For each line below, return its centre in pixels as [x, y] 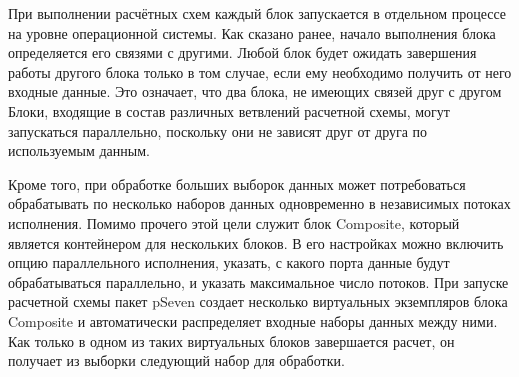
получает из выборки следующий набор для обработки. [176, 360]
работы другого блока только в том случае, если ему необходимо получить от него [260, 71]
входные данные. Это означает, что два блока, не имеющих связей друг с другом [255, 91]
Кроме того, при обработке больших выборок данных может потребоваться [237, 183]
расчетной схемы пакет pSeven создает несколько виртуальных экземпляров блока [258, 301]
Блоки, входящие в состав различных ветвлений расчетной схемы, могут [229, 110]
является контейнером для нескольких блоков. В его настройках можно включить [256, 242]
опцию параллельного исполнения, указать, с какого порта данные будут [229, 262]
